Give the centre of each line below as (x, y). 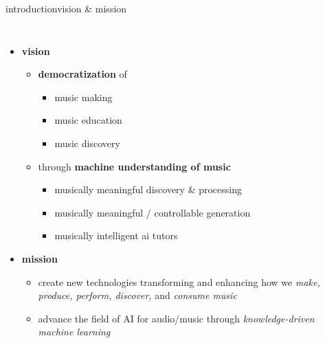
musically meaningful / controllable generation (153, 212)
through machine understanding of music (134, 166)
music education (88, 120)
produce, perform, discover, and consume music (137, 295)
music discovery (87, 143)
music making (83, 97)
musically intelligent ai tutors (116, 235)
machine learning (74, 332)
